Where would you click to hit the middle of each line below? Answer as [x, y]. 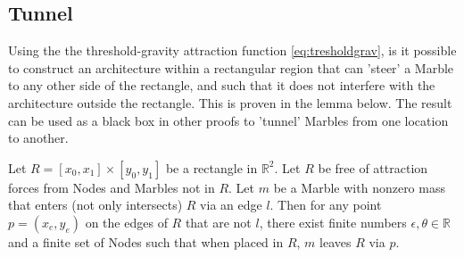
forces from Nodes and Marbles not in [112, 187]
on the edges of [126, 222]
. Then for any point [326, 205]
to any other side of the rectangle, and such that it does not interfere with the [222, 85]
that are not [218, 222]
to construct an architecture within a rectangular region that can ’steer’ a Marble [231, 67]
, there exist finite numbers [333, 222]
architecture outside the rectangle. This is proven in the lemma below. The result [230, 102]
